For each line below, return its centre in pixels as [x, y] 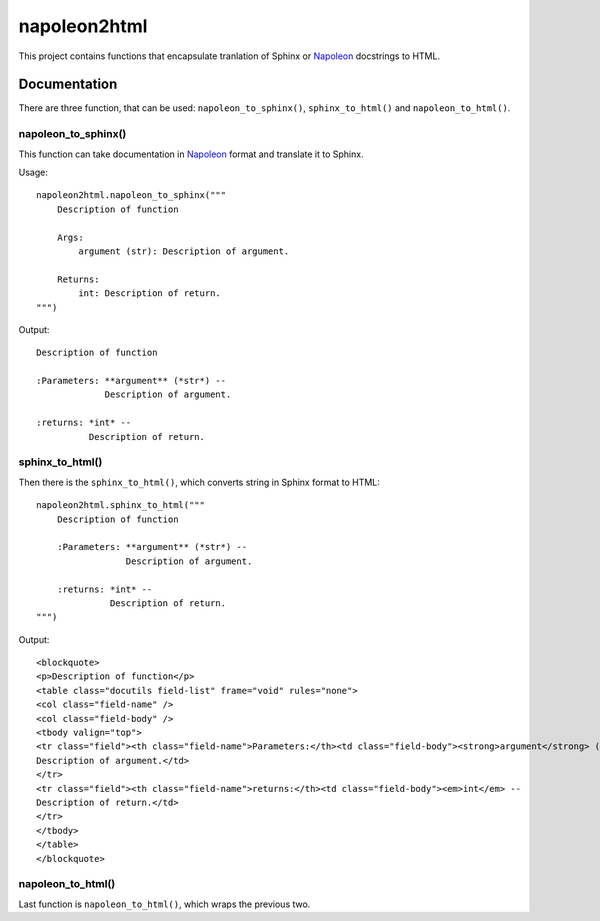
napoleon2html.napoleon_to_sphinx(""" [131, 195]
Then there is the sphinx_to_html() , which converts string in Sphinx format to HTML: [199, 482]
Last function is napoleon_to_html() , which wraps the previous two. [164, 904]
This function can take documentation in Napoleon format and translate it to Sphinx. [191, 154]
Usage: [33, 172]
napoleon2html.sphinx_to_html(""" [120, 505]
